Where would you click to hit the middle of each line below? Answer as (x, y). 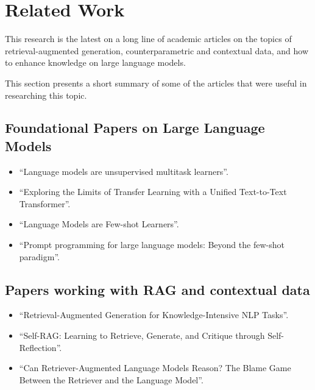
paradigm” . (39, 256)
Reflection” (39, 347)
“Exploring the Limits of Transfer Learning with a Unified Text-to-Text (153, 192)
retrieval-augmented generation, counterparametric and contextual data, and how (157, 50)
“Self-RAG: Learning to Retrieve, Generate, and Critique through (142, 335)
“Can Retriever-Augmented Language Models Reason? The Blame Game (155, 368)
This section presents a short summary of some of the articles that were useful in (156, 83)
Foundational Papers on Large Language (135, 128)
